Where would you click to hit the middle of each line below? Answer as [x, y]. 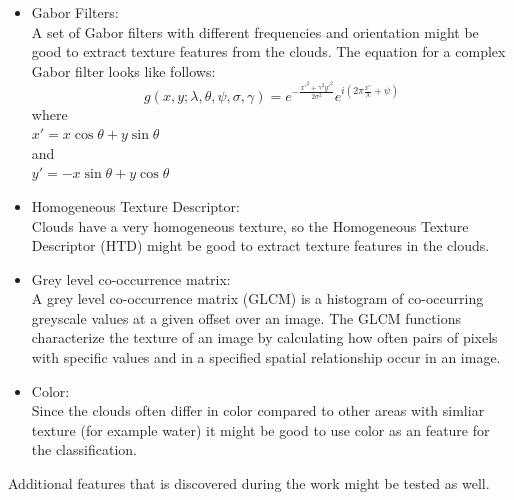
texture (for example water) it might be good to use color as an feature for [260, 429]
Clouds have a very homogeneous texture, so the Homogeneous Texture [250, 225]
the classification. [84, 449]
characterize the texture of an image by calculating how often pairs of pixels [264, 337]
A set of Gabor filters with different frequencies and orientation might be [255, 31]
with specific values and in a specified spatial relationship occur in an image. [266, 357]
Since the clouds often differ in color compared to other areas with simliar [258, 410]
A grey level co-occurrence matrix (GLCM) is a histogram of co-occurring [257, 298]
